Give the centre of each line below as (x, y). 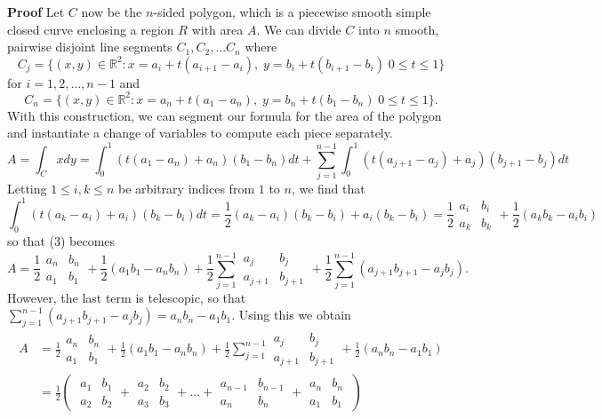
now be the (112, 12)
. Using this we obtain (291, 315)
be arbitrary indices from (186, 188)
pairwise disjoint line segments (90, 47)
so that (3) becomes (61, 240)
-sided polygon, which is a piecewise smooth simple (292, 12)
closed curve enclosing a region (91, 29)
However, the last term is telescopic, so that (127, 297)
